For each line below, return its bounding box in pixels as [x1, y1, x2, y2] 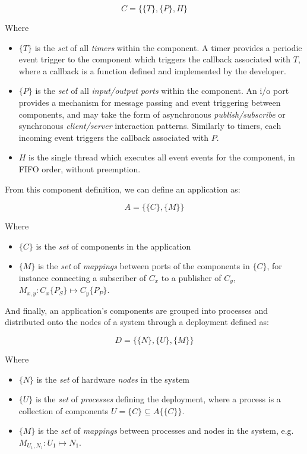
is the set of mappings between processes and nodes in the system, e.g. [38, 424, 294, 437]
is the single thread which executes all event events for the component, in [29, 151, 295, 163]
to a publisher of [161, 271, 221, 283]
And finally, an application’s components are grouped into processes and [5, 304, 268, 316]
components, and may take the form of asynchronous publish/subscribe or [18, 108, 286, 120]
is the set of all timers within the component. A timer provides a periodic [34, 41, 302, 53]
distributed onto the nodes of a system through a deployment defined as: [5, 316, 269, 328]
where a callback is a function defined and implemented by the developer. [18, 64, 286, 77]
